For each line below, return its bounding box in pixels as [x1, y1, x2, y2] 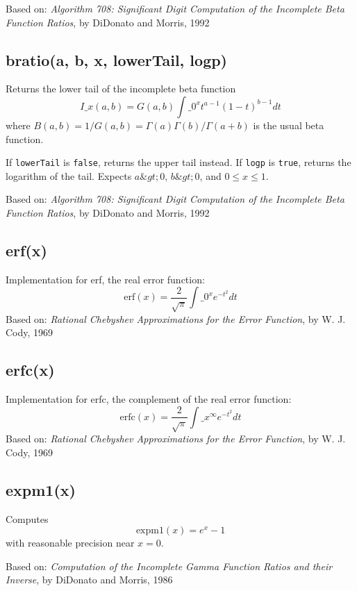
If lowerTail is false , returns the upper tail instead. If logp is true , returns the [6, 155, 351, 169]
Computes [6, 511, 49, 526]
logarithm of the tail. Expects [6, 168, 132, 183]
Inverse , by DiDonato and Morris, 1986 [6, 572, 173, 587]
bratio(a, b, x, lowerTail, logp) [6, 49, 228, 70]
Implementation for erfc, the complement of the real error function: [6, 392, 292, 406]
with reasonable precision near [6, 535, 135, 550]
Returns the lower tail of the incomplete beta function [6, 81, 236, 96]
